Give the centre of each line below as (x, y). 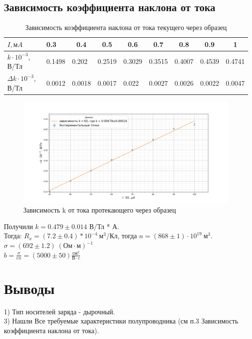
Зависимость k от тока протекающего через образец (100, 210)
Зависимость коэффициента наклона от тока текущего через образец (126, 27)
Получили (18, 226)
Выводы (29, 288)
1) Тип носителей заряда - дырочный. (60, 311)
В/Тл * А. (104, 226)
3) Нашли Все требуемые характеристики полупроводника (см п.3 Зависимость (121, 321)
